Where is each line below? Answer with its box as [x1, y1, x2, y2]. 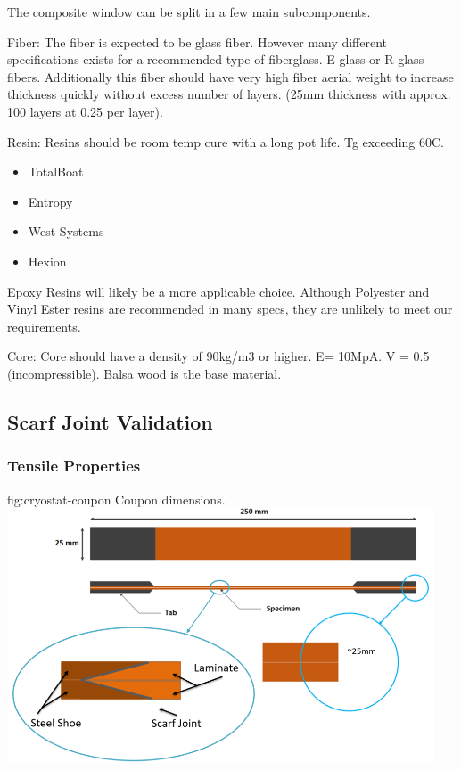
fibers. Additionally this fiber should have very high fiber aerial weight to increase [7, 67, 454, 86]
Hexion [28, 251, 67, 270]
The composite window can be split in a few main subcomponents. [7, 3, 371, 20]
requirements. [7, 316, 81, 335]
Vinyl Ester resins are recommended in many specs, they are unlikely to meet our [7, 299, 453, 318]
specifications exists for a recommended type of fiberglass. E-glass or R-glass [7, 50, 424, 69]
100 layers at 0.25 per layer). [7, 102, 163, 120]
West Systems [28, 222, 104, 241]
